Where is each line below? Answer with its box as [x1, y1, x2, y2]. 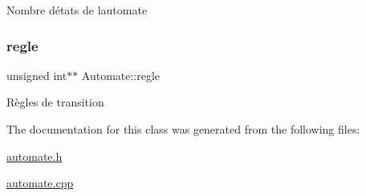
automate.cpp [6, 174, 74, 191]
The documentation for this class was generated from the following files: [6, 121, 360, 137]
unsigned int [6, 66, 67, 83]
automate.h [6, 147, 63, 164]
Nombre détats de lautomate [6, 2, 148, 18]
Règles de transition [6, 94, 104, 110]
